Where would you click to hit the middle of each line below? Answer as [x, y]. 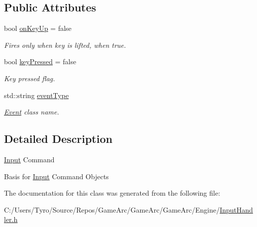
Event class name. [32, 112]
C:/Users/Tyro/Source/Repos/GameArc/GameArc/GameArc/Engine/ [112, 209]
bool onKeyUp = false [38, 28]
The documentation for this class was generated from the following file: [112, 193]
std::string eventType [37, 95]
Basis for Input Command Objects [56, 176]
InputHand [236, 209]
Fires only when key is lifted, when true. [65, 45]
